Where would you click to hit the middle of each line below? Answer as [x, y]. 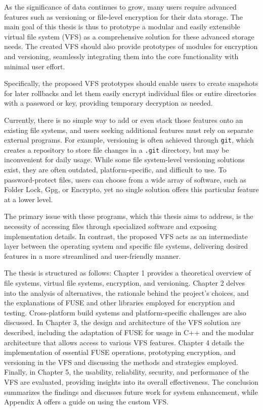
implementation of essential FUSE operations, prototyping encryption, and [120, 352]
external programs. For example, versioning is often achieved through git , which [129, 140]
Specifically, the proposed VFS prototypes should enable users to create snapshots [131, 83]
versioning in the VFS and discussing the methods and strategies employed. [121, 362]
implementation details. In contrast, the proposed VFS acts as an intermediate [126, 236]
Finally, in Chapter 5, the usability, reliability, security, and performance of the [127, 372]
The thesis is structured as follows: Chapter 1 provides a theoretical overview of [128, 273]
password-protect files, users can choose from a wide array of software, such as [125, 179]
